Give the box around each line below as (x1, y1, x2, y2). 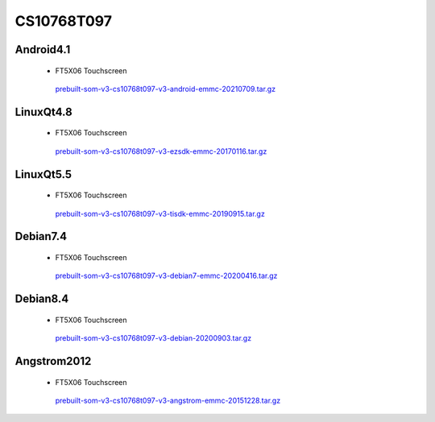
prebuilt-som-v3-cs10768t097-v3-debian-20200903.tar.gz (55, 333, 252, 343)
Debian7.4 (14, 230, 68, 243)
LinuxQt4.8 (14, 105, 72, 118)
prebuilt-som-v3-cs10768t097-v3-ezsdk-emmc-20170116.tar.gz (55, 146, 267, 156)
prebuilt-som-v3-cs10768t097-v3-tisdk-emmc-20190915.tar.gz (55, 209, 265, 218)
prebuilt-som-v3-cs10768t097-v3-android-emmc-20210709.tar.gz (55, 84, 276, 93)
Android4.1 (14, 43, 71, 56)
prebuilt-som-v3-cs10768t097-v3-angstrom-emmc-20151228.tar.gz (55, 395, 281, 405)
